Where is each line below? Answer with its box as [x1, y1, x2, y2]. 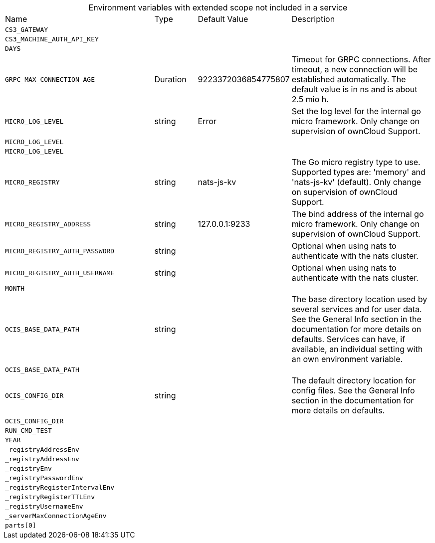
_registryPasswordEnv [5, 474, 83, 482]
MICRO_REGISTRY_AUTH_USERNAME [5, 269, 115, 277]
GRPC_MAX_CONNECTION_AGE [5, 75, 95, 83]
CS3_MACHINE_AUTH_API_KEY [5, 35, 99, 43]
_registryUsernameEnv [5, 503, 83, 510]
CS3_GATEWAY [5, 26, 48, 33]
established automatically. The [291, 74, 406, 84]
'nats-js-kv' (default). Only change [291, 177, 422, 187]
